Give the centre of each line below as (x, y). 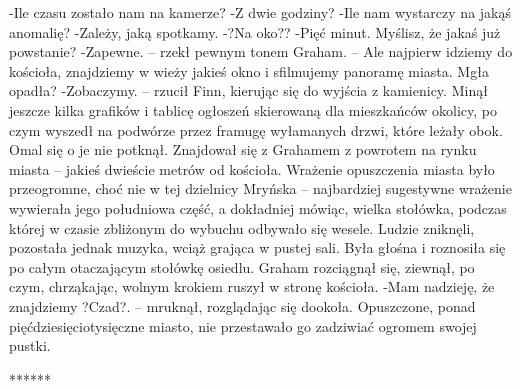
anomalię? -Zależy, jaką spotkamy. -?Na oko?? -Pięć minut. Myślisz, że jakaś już (255, 31)
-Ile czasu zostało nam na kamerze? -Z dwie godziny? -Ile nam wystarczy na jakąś (260, 12)
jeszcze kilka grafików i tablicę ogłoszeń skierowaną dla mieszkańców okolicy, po (253, 109)
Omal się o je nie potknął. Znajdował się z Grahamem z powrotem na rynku (243, 149)
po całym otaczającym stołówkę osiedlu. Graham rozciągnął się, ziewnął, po (242, 266)
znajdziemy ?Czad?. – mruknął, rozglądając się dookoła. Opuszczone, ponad (242, 305)
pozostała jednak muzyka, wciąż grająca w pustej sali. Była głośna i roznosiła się (257, 247)
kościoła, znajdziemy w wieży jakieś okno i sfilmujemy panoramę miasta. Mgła (249, 70)
